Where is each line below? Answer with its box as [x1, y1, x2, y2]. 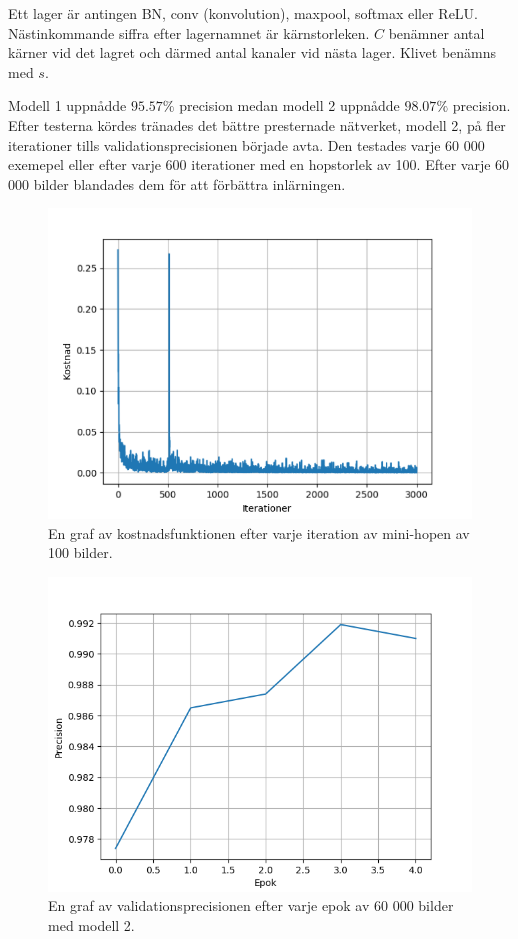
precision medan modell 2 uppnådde [179, 95, 400, 116]
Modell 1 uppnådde [8, 95, 127, 116]
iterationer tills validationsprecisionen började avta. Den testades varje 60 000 [8, 134, 485, 155]
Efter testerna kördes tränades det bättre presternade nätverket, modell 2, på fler [8, 114, 506, 135]
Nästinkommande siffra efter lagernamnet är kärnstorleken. [8, 22, 370, 43]
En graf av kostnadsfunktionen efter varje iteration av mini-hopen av [48, 522, 470, 543]
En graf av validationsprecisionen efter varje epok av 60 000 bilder [48, 895, 454, 916]
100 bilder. [48, 542, 113, 563]
